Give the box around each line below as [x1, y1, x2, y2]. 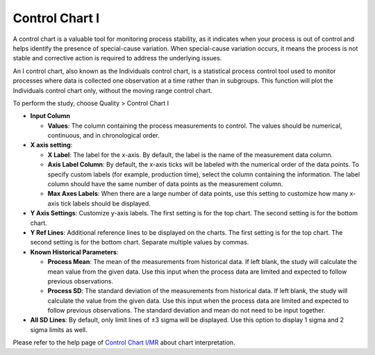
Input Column [30, 112, 71, 120]
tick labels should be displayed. [60, 199, 151, 208]
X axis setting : [30, 141, 73, 149]
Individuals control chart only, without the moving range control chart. [12, 86, 212, 94]
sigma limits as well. [30, 325, 88, 333]
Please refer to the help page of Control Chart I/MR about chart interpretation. [12, 338, 235, 347]
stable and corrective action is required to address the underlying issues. [12, 54, 222, 63]
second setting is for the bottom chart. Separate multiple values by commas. [30, 238, 249, 247]
